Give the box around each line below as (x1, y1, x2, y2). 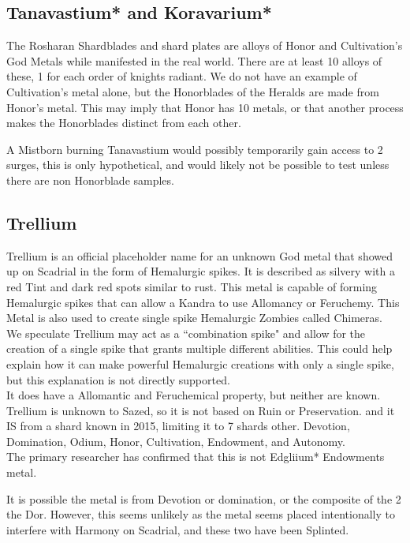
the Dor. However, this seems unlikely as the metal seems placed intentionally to (6, 506, 395, 522)
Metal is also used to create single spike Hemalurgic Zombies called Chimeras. (6, 309, 382, 326)
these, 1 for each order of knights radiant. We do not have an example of (6, 68, 357, 84)
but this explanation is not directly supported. (6, 371, 230, 388)
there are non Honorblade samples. (6, 171, 174, 188)
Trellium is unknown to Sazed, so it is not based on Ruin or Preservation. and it (6, 402, 395, 418)
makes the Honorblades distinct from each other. (6, 114, 241, 131)
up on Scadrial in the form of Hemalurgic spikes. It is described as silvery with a (6, 263, 395, 279)
